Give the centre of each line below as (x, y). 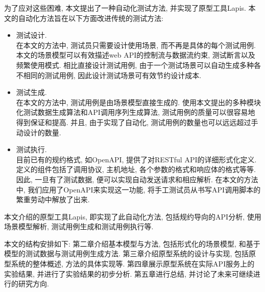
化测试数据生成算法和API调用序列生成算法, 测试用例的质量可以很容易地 (136, 112)
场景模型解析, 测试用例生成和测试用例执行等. (79, 226)
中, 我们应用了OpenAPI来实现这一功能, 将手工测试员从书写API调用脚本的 (138, 189)
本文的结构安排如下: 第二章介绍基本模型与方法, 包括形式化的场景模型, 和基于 (132, 243)
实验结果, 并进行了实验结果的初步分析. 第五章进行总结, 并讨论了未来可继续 (129, 273)
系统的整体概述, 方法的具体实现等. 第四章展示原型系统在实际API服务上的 (133, 264)
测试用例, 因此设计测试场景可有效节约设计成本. (123, 75)
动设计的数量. (39, 132)
